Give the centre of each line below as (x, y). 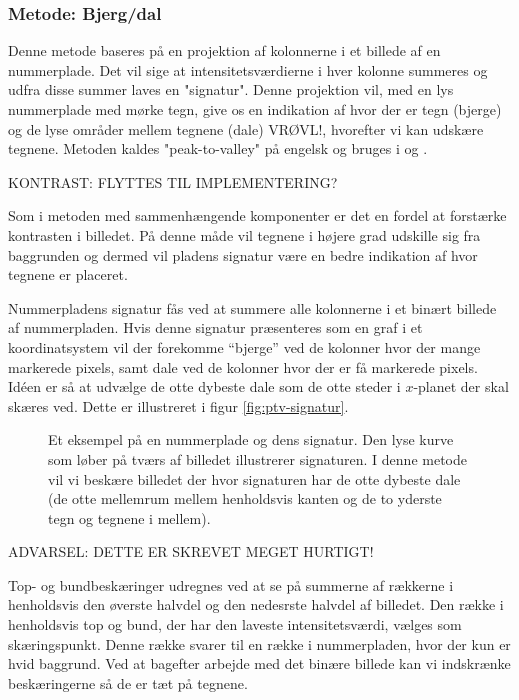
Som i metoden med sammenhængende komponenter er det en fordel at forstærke (257, 215)
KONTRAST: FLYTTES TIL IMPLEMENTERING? (173, 181)
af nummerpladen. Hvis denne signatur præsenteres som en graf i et (215, 327)
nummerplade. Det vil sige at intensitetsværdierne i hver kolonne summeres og (248, 69)
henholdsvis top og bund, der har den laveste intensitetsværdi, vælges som (235, 624)
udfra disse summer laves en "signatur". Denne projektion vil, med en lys (231, 89)
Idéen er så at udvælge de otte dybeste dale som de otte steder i (204, 386)
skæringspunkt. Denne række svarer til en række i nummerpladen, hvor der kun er (259, 643)
